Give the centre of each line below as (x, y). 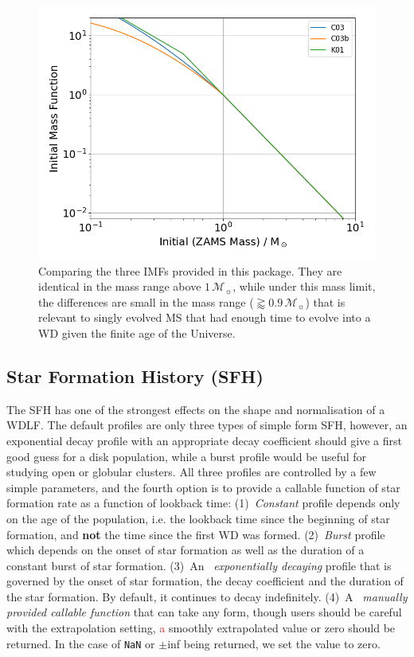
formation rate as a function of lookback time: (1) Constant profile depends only (203, 503)
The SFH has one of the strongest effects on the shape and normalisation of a (196, 409)
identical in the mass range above (120, 286)
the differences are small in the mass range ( (146, 301)
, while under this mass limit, (304, 286)
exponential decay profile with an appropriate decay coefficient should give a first (204, 440)
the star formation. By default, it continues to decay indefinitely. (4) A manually (207, 596)
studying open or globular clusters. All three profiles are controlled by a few (191, 472)
